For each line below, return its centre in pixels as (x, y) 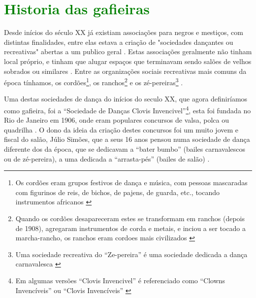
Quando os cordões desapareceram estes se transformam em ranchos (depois (130, 218)
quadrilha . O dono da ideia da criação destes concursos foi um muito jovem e (121, 129)
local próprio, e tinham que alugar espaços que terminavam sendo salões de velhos (128, 61)
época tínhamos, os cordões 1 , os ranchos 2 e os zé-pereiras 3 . (94, 82)
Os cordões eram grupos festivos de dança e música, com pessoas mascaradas (131, 182)
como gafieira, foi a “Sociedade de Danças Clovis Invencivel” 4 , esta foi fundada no (128, 109)
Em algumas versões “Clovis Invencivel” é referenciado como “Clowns (120, 280)
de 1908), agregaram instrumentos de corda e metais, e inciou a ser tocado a (130, 228)
